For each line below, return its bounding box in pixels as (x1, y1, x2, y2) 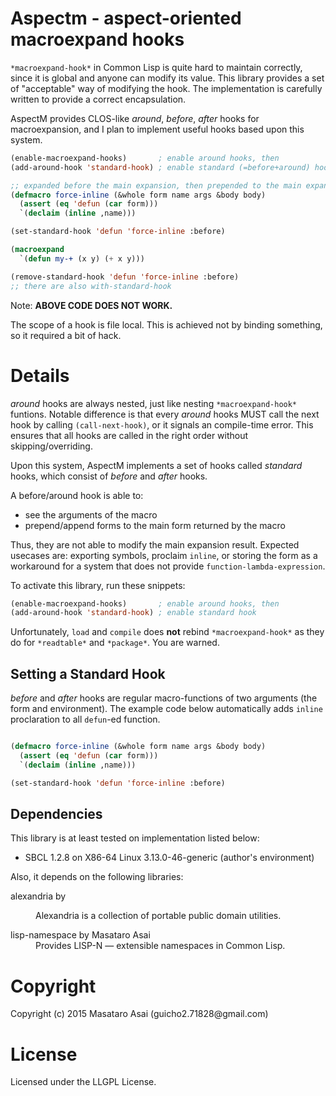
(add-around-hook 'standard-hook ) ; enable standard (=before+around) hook (10, 162, 333, 172)
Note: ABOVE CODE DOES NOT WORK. (10, 299, 173, 311)
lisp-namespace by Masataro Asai (10, 929, 151, 941)
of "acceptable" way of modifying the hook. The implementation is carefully (10, 82, 323, 94)
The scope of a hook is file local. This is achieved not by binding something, (10, 318, 323, 331)
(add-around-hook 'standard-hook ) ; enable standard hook (10, 608, 257, 618)
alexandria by (10, 890, 67, 902)
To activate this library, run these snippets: (10, 579, 186, 591)
